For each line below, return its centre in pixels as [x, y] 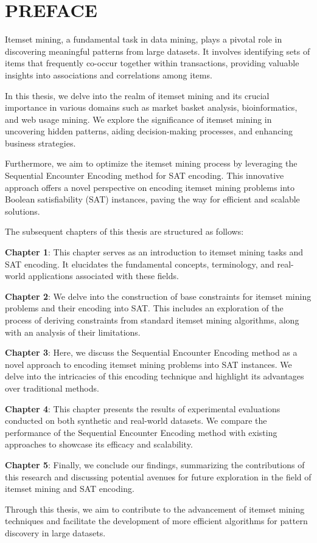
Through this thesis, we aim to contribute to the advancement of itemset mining [155, 509]
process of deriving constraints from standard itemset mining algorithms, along [152, 320]
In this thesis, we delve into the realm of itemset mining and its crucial [137, 95]
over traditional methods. [52, 388]
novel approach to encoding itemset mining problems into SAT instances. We [148, 364]
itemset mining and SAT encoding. [70, 489]
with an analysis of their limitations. [73, 332]
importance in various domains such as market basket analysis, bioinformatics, [151, 107]
